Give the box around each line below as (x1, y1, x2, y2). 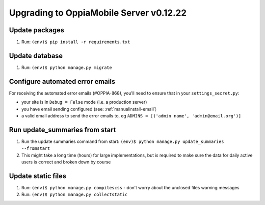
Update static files (9, 172, 66, 180)
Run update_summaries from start (9, 125, 116, 134)
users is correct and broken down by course (21, 159, 111, 165)
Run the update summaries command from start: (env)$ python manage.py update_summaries (21, 138, 224, 144)
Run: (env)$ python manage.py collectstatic (21, 191, 128, 198)
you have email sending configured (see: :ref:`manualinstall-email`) (21, 106, 157, 112)
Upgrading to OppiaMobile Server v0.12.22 (9, 7, 186, 18)
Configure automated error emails (9, 77, 115, 86)
